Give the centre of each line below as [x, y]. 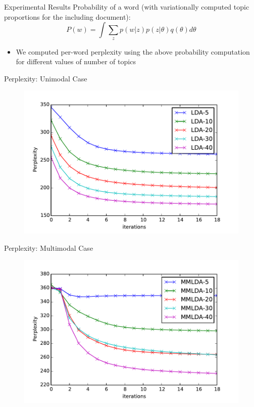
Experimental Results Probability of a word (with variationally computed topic [127, 7]
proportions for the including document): [67, 16]
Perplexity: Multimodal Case [49, 247]
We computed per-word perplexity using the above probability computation [133, 51]
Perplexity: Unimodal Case [46, 78]
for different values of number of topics [76, 61]
